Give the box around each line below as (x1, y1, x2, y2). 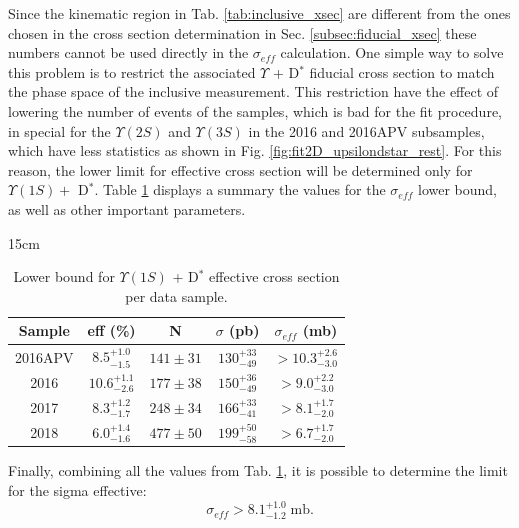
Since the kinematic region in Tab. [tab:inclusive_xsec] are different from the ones (8, 3, 511, 23)
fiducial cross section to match (309, 61, 495, 82)
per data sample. (125, 285, 228, 306)
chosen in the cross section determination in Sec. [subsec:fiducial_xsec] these (8, 22, 477, 43)
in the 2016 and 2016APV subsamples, (248, 120, 485, 141)
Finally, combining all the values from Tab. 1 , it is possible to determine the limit (8, 460, 508, 481)
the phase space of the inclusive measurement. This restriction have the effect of (8, 81, 499, 102)
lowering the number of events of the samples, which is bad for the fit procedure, (8, 100, 502, 121)
